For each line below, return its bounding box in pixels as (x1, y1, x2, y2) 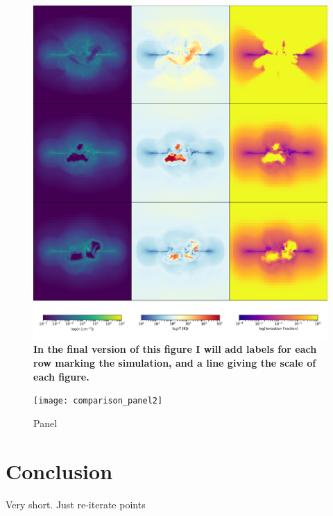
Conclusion (6, 456, 113, 485)
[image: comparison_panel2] (33, 396, 163, 406)
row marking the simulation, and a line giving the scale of (33, 356, 316, 369)
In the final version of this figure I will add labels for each (33, 342, 317, 356)
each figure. (33, 369, 89, 383)
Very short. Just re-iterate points (6, 497, 146, 511)
